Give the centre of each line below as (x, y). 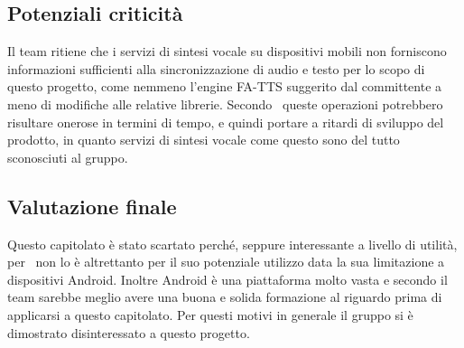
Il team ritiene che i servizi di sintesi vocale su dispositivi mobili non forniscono (227, 51)
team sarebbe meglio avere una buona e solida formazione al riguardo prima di (225, 297)
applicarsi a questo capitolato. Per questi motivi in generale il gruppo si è (210, 314)
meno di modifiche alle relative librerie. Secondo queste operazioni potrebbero (225, 103)
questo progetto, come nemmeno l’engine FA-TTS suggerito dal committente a (225, 86)
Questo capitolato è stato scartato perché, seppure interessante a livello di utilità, (232, 244)
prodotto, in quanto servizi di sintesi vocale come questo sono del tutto (204, 140)
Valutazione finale (92, 206)
